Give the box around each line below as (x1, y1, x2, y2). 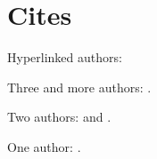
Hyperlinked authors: (7, 48, 122, 67)
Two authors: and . (7, 107, 112, 126)
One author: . (7, 137, 81, 155)
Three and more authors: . (7, 77, 152, 96)
